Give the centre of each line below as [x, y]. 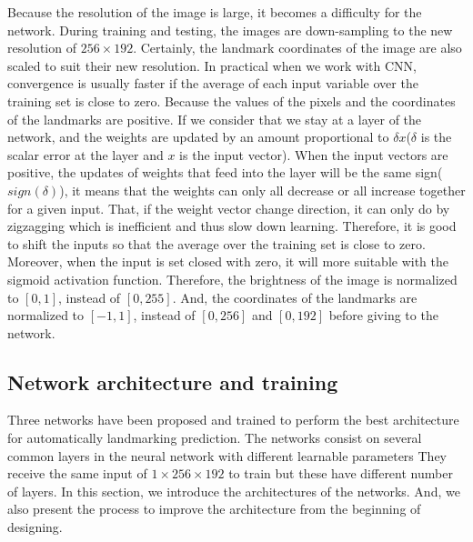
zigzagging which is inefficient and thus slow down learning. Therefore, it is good [232, 226]
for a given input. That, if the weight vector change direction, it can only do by [229, 208]
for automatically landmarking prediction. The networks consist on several [215, 438]
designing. [35, 527]
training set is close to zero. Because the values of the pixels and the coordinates [231, 100]
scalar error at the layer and [86, 154]
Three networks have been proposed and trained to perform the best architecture [233, 420]
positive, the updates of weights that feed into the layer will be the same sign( [225, 172]
